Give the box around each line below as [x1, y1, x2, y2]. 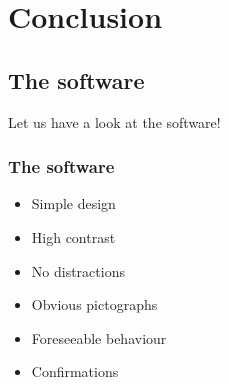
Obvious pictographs [31, 294, 158, 315]
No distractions [31, 260, 125, 281]
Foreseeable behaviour [31, 327, 167, 348]
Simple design [31, 193, 116, 214]
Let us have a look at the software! [8, 111, 221, 132]
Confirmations [31, 361, 119, 382]
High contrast [31, 226, 116, 247]
